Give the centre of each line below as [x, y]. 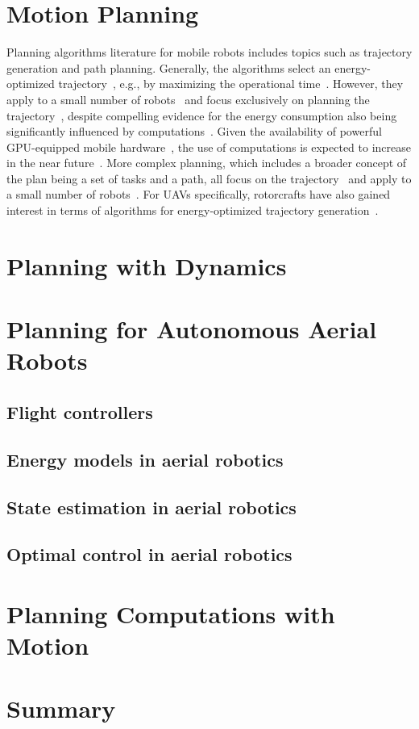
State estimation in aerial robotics [151, 507]
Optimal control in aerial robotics [149, 554]
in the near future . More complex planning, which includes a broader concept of [207, 163]
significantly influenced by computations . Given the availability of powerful [194, 131]
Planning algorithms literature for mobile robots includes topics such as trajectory [209, 52]
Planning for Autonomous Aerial [192, 329]
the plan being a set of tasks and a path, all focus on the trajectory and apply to [209, 178]
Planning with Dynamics [147, 265]
